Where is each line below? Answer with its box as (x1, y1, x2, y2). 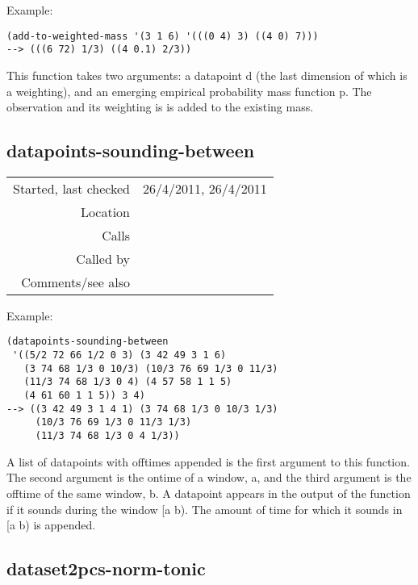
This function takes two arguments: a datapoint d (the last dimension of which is (6, 66, 408, 83)
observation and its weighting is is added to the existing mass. (6, 98, 314, 115)
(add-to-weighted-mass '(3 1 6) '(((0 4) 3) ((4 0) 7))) (6, 30, 319, 42)
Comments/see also (21, 272, 131, 291)
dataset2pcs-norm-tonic (6, 556, 206, 581)
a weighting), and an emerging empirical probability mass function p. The (6, 82, 372, 99)
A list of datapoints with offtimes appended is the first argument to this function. (6, 453, 410, 470)
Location (80, 202, 131, 221)
